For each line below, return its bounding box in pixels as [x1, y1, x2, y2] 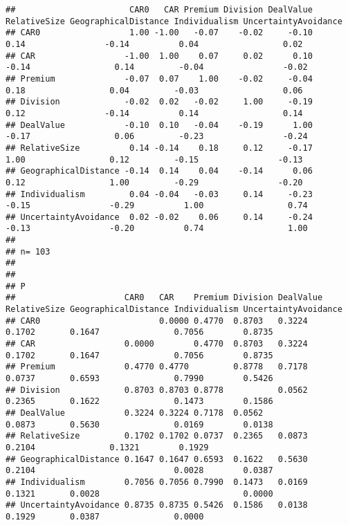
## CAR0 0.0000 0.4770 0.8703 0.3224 [6, 315, 308, 326]
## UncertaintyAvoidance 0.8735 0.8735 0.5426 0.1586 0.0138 [6, 500, 308, 510]
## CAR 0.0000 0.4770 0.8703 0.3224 [6, 339, 308, 349]
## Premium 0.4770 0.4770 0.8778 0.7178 [6, 362, 308, 372]
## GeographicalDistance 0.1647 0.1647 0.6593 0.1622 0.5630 [6, 454, 308, 464]
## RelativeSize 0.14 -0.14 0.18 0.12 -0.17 [6, 142, 313, 153]
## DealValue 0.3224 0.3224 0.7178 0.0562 [6, 407, 264, 418]
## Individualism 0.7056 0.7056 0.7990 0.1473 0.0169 [6, 477, 308, 487]
